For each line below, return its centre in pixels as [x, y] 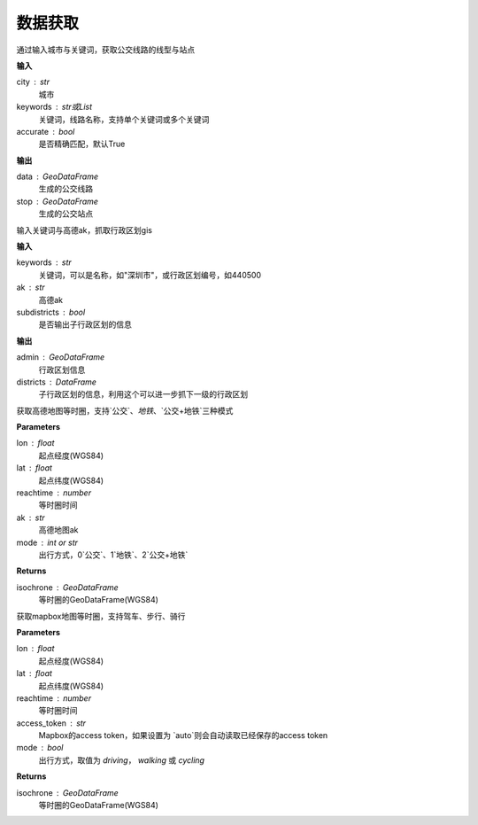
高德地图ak [58, 530]
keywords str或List [54, 107]
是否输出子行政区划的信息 [85, 324]
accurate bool [46, 131]
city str [33, 82]
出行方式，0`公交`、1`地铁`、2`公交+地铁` [113, 555]
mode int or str [47, 542]
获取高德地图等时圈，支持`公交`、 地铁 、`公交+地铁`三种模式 [125, 410]
